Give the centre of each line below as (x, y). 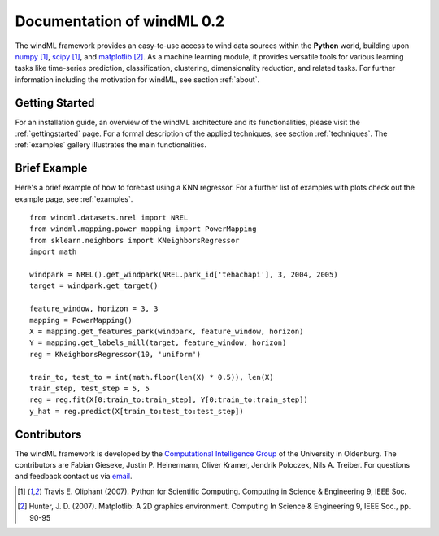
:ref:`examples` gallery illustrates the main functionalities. (111, 145)
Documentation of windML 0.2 (120, 21)
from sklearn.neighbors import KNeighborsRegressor (135, 240)
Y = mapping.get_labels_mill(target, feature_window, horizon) (158, 343)
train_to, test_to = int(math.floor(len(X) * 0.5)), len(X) (152, 377)
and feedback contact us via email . (74, 477)
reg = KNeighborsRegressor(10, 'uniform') (115, 354)
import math (53, 252)
